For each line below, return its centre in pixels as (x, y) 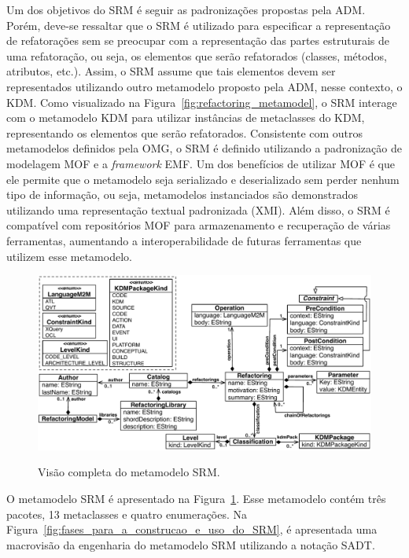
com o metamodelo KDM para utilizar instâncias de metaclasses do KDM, (186, 117)
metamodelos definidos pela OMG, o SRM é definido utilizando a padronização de (204, 148)
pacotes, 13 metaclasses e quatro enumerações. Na (127, 514)
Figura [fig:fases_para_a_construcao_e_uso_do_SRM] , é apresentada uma (192, 529)
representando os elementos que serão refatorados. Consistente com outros (185, 132)
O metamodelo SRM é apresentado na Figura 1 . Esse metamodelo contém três (196, 499)
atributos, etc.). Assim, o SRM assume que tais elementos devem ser (171, 71)
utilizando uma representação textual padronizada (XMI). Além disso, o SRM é (198, 209)
